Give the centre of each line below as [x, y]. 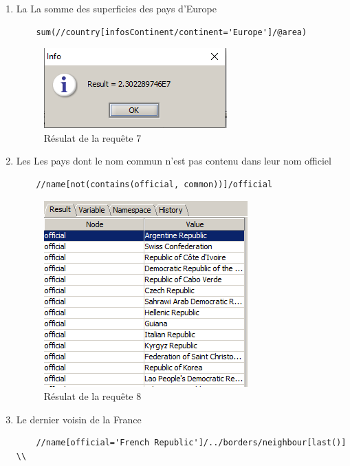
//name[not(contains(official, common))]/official [154, 184]
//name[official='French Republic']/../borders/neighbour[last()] [191, 443]
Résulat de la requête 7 [92, 137]
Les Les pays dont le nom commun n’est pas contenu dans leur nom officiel [174, 161]
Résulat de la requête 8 [92, 396]
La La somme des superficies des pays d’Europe [116, 8]
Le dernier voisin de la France [79, 419]
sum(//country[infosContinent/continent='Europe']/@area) [172, 32]
